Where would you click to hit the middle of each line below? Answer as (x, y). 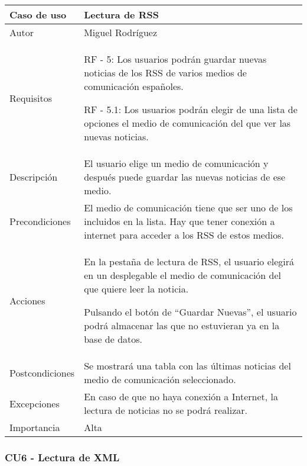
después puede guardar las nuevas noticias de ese (185, 177)
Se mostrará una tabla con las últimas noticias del (187, 366)
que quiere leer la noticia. (136, 289)
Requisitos (31, 98)
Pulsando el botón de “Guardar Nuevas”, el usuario (190, 312)
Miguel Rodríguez (121, 32)
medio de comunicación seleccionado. (160, 379)
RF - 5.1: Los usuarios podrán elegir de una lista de (191, 109)
